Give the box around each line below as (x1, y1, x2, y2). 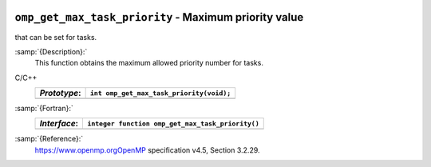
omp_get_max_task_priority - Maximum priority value (14, 10, 304, 24)
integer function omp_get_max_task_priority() (87, 119, 259, 128)
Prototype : (39, 88, 81, 99)
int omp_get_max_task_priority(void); (89, 89, 231, 97)
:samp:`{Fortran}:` (14, 104, 73, 113)
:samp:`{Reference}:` (14, 134, 84, 144)
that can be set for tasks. (14, 32, 97, 42)
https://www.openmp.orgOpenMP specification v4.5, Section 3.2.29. (34, 145, 260, 155)
